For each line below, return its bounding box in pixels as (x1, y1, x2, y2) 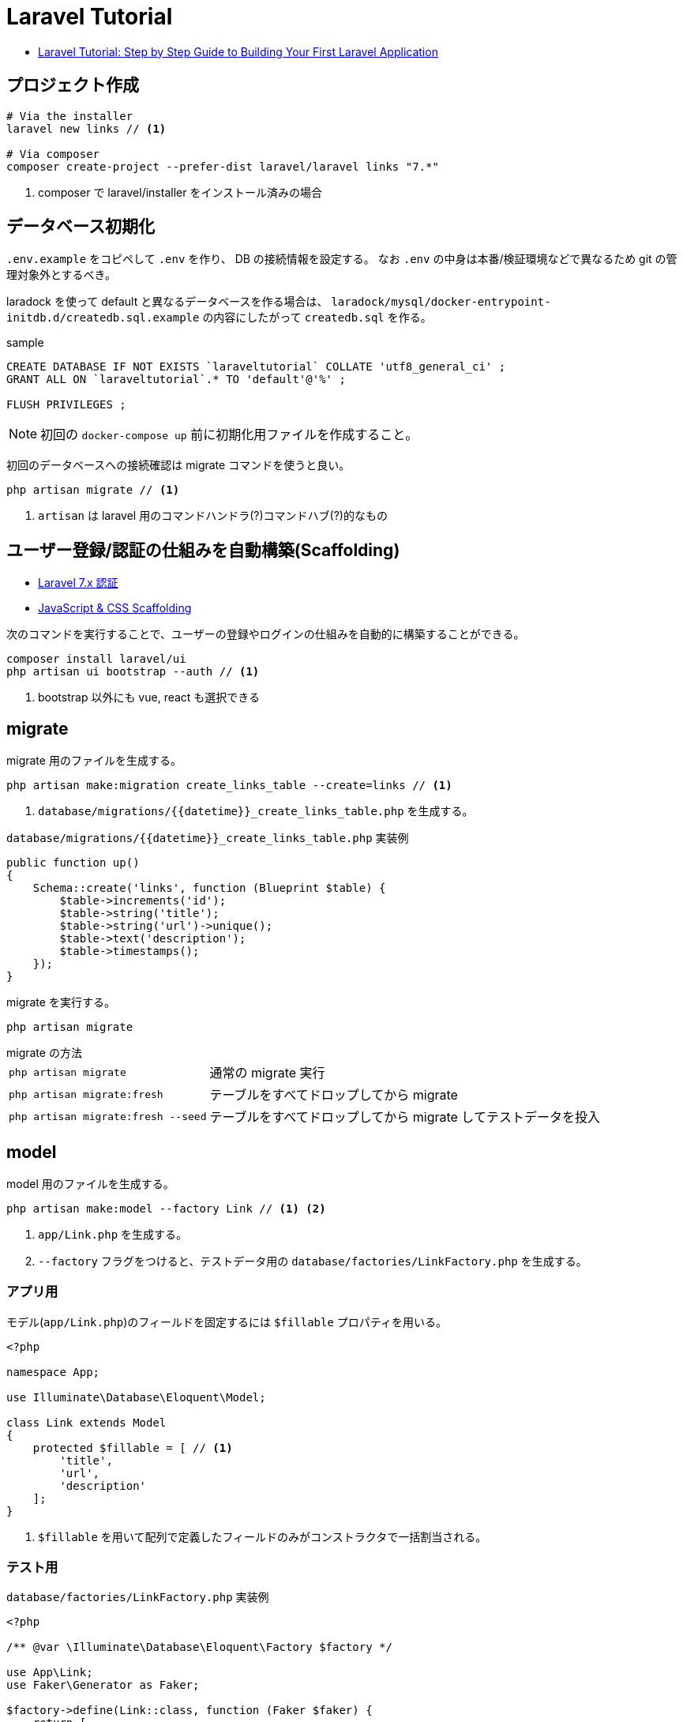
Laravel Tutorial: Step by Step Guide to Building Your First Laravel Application (38, 44, 438, 58)
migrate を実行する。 (6, 995, 115, 1010)
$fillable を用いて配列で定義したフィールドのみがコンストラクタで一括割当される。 (38, 1529, 487, 1543)
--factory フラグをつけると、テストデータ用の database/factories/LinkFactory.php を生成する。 (38, 1254, 587, 1268)
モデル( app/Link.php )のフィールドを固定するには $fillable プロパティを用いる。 (6, 1314, 447, 1329)
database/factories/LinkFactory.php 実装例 (6, 1590, 269, 1604)
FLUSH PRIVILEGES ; (6, 398, 126, 412)
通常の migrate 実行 (209, 1065, 325, 1081)
